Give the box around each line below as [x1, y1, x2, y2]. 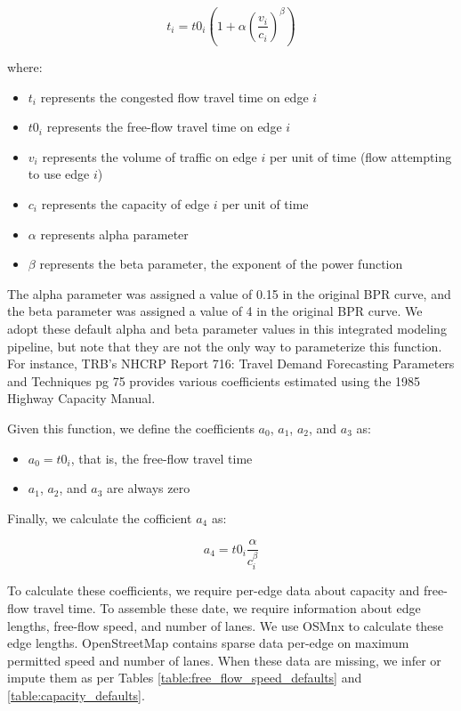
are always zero [107, 479, 190, 497]
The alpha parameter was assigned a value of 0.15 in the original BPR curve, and [7, 284, 451, 303]
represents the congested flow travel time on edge [40, 87, 309, 106]
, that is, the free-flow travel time [70, 448, 253, 467]
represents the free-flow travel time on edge [46, 117, 282, 136]
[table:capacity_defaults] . [7, 686, 145, 705]
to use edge [28, 165, 90, 183]
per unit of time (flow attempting [269, 147, 452, 166]
